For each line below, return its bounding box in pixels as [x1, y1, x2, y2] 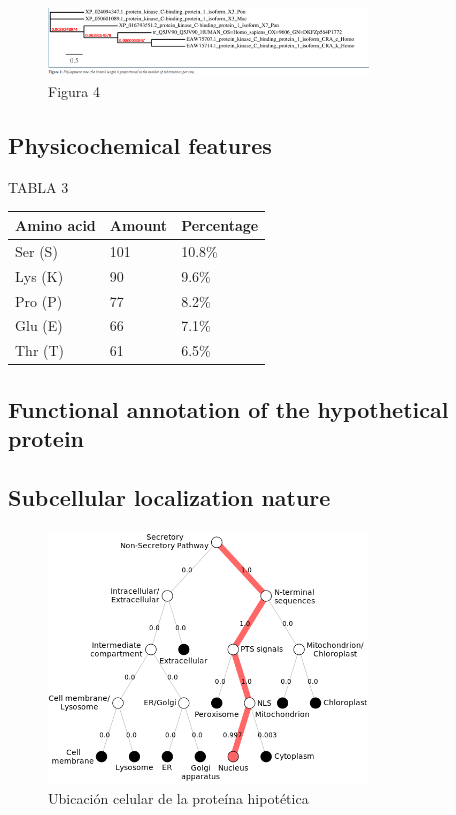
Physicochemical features [8, 130, 272, 161]
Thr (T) [15, 340, 65, 361]
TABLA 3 [8, 176, 69, 197]
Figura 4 [48, 81, 100, 102]
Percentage [181, 214, 259, 235]
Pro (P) [15, 290, 63, 311]
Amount [109, 214, 168, 235]
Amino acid [15, 214, 96, 235]
